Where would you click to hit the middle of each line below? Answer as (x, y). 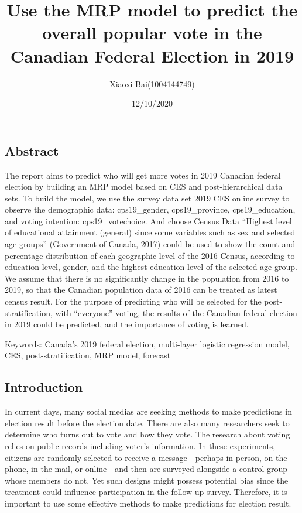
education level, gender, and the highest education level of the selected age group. (151, 267)
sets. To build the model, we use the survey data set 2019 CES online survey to (147, 198)
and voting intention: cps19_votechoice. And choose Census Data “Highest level (148, 220)
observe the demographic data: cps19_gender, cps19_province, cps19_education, (150, 209)
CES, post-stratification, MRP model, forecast (88, 355)
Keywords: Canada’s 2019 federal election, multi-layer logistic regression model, (147, 343)
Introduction (44, 387)
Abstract (32, 150)
